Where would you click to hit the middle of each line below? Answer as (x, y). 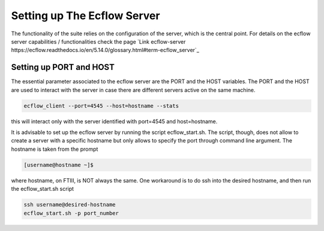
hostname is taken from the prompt (55, 149)
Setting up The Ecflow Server (85, 16)
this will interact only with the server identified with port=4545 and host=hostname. (114, 121)
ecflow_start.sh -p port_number (71, 213)
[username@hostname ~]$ (59, 165)
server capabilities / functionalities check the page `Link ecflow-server (98, 41)
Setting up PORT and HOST (63, 67)
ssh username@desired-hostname (70, 205)
